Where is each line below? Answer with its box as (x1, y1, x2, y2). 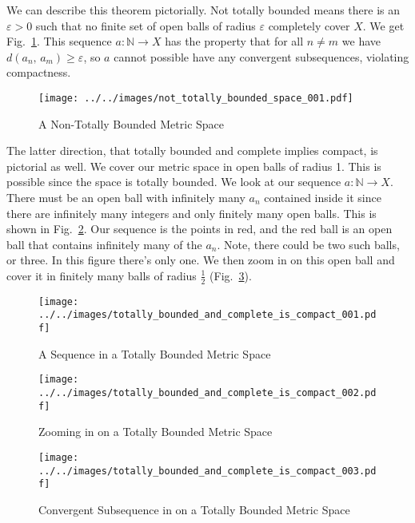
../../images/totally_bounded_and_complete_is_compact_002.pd (38, 387, 377, 399)
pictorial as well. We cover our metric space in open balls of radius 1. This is (6, 157, 381, 174)
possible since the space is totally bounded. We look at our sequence (6, 173, 341, 190)
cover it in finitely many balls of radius (6, 267, 197, 283)
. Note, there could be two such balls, (217, 236, 400, 252)
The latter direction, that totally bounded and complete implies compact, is (6, 142, 378, 159)
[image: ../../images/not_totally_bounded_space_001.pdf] (38, 92, 353, 104)
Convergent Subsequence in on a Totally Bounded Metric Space (38, 501, 350, 517)
